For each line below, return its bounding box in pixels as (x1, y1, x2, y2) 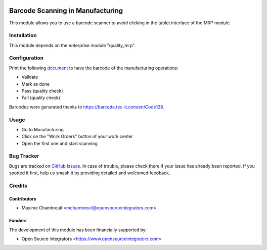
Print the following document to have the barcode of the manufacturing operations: (9, 65, 178, 71)
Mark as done (21, 81, 50, 87)
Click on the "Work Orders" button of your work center (21, 134, 133, 140)
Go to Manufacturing (21, 126, 64, 132)
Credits (9, 182, 27, 189)
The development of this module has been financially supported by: (9, 227, 147, 233)
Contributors (9, 196, 37, 201)
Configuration (9, 54, 44, 61)
